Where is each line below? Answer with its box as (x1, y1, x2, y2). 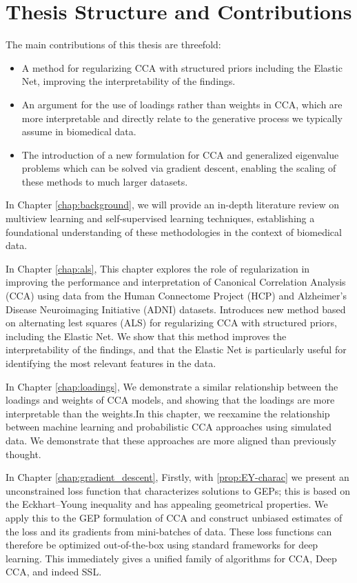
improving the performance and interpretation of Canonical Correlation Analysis (6, 275, 346, 289)
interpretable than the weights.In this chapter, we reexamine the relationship (6, 406, 330, 420)
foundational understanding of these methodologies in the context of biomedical (6, 224, 342, 239)
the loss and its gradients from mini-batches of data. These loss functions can (6, 524, 332, 538)
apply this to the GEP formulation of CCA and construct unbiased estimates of (6, 510, 343, 524)
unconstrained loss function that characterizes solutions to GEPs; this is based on (6, 483, 350, 497)
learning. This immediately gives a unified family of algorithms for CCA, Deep (6, 551, 337, 565)
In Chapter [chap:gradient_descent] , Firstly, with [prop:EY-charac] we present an (6, 470, 349, 484)
